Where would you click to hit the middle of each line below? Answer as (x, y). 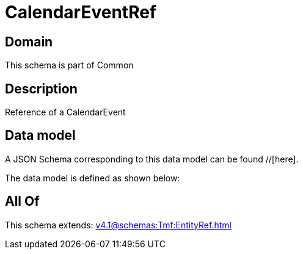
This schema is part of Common (69, 65)
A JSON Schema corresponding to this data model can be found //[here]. (152, 159)
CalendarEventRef (81, 12)
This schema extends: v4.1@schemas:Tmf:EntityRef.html (118, 225)
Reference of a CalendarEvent (65, 112)
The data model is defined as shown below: (93, 178)
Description (41, 89)
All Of (22, 201)
